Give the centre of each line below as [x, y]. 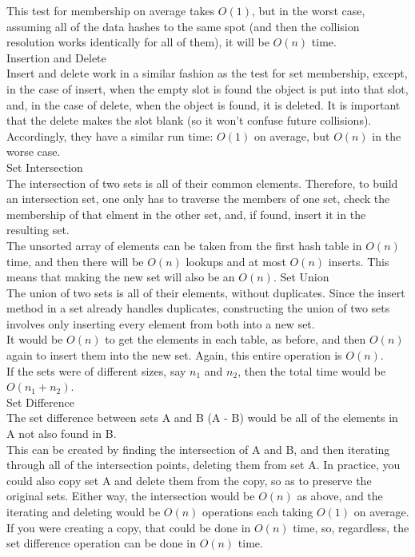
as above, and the [340, 496]
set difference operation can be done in [101, 543]
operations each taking [258, 511]
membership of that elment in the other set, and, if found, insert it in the [186, 214]
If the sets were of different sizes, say [96, 370]
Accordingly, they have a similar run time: [110, 135]
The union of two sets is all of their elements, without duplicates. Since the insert [206, 292]
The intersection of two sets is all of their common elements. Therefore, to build [202, 183]
